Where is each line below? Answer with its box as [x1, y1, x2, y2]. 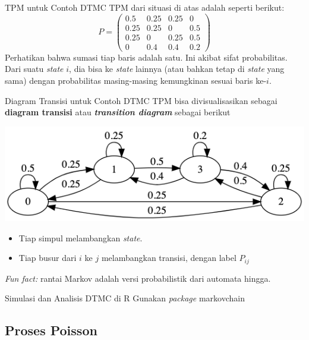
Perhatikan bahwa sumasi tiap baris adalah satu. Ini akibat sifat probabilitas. [5, 51, 288, 63]
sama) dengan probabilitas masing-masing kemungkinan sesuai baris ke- [5, 74, 267, 86]
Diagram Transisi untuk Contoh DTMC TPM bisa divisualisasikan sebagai [5, 94, 278, 106]
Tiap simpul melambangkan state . [18, 231, 143, 244]
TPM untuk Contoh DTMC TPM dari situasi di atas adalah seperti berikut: [5, 1, 285, 13]
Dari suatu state [5, 62, 64, 75]
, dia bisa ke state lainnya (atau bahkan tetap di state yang [69, 62, 285, 75]
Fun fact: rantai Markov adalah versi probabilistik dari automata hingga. [5, 272, 271, 284]
